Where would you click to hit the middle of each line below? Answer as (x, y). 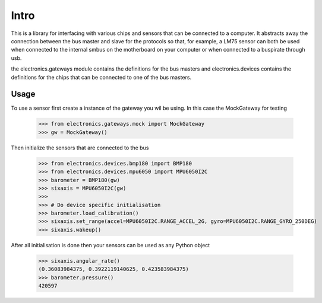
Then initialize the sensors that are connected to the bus (80, 148)
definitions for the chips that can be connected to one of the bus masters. (101, 77)
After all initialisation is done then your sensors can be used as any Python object (111, 245)
